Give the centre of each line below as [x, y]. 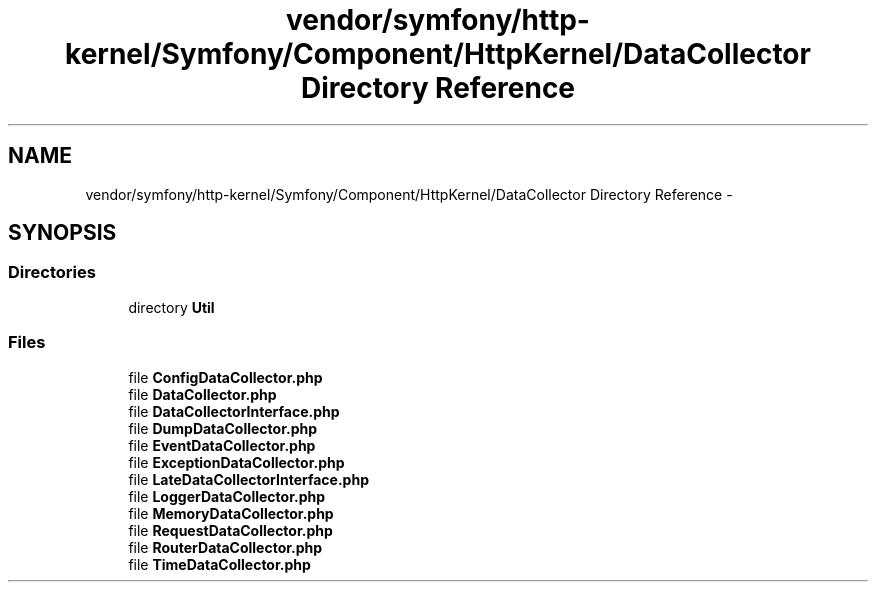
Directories [52, 272]
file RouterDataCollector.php [225, 547]
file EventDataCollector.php [222, 445]
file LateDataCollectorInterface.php [248, 479]
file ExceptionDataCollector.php [236, 462]
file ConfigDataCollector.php [225, 377]
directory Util [171, 307]
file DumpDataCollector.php [222, 428]
